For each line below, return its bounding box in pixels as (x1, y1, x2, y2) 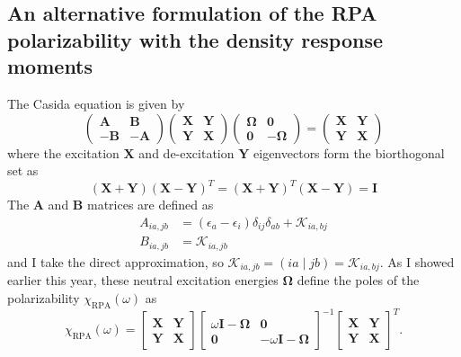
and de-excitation (138, 143, 235, 162)
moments (7, 52, 93, 80)
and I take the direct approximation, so (7, 252, 224, 271)
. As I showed (379, 252, 455, 271)
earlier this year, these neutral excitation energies (7, 271, 279, 290)
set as (7, 161, 39, 180)
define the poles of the (297, 271, 420, 290)
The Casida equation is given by (7, 94, 185, 112)
